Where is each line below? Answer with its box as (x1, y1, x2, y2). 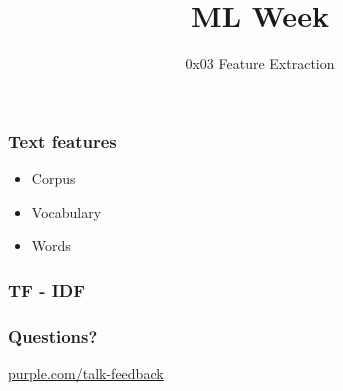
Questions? (8, 323, 98, 348)
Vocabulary (31, 201, 102, 222)
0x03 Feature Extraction (185, 53, 335, 74)
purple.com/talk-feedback (8, 362, 164, 383)
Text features (8, 128, 117, 153)
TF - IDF (8, 277, 86, 302)
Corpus (31, 168, 76, 189)
